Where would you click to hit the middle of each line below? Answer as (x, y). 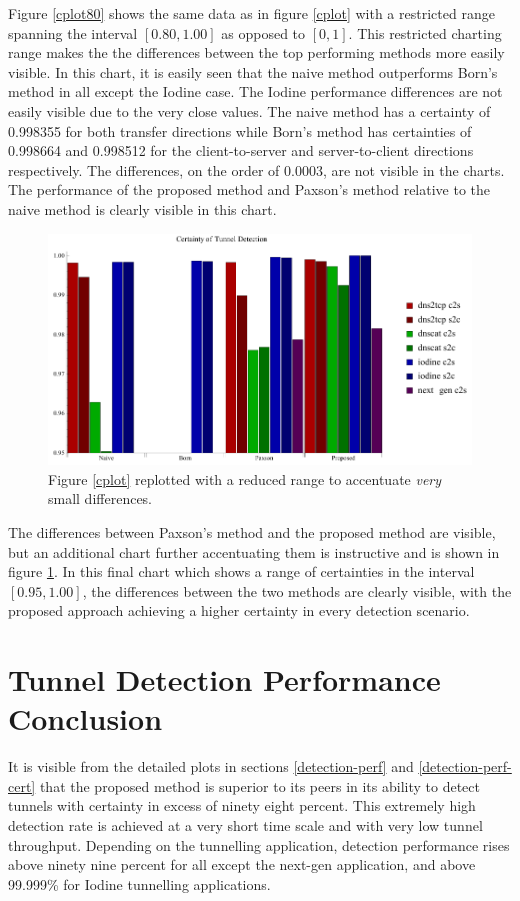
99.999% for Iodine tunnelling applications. (139, 883)
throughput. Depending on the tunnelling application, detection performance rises (259, 844)
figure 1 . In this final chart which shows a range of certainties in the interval (241, 571)
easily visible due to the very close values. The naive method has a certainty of (249, 110)
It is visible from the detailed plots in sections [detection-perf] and (211, 766)
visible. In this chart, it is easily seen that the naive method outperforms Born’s (253, 71)
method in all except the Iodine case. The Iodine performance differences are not (255, 91)
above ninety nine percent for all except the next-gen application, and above (242, 864)
